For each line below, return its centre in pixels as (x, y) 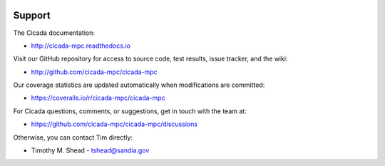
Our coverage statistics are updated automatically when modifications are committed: (139, 85)
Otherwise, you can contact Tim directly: (73, 137)
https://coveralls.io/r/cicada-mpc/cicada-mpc (98, 98)
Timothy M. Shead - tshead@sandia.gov (90, 150)
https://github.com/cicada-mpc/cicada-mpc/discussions (114, 124)
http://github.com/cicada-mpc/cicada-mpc (94, 72)
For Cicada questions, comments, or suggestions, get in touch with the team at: (130, 111)
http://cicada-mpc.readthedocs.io (81, 46)
